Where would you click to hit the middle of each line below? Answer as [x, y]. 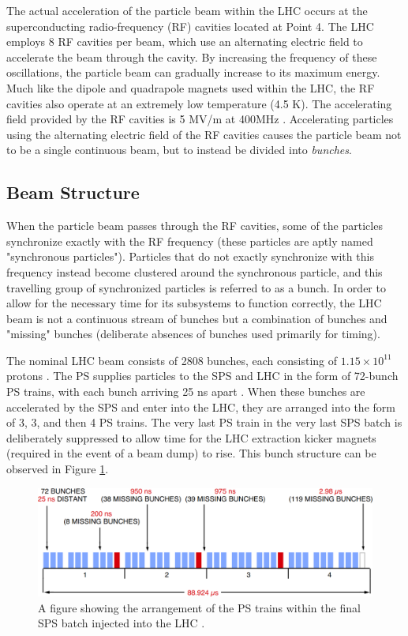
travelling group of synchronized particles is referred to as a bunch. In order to [196, 287]
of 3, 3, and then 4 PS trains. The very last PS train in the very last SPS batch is [204, 422]
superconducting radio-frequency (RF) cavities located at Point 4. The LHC [190, 26]
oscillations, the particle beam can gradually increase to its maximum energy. [193, 72]
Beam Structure [73, 192]
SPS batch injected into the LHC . [122, 623]
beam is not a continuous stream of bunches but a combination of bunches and [197, 318]
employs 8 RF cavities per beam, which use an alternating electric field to [185, 41]
